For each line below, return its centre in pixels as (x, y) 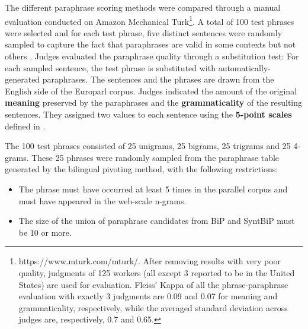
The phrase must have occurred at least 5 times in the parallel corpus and (153, 189)
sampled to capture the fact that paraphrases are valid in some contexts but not (150, 44)
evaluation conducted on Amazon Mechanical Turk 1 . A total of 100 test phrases (150, 20)
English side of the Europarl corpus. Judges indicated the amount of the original (151, 91)
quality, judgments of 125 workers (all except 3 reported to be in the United (157, 272)
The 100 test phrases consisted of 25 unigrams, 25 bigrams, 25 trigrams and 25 (148, 146)
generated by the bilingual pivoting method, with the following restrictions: (142, 169)
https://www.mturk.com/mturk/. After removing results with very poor (150, 261)
